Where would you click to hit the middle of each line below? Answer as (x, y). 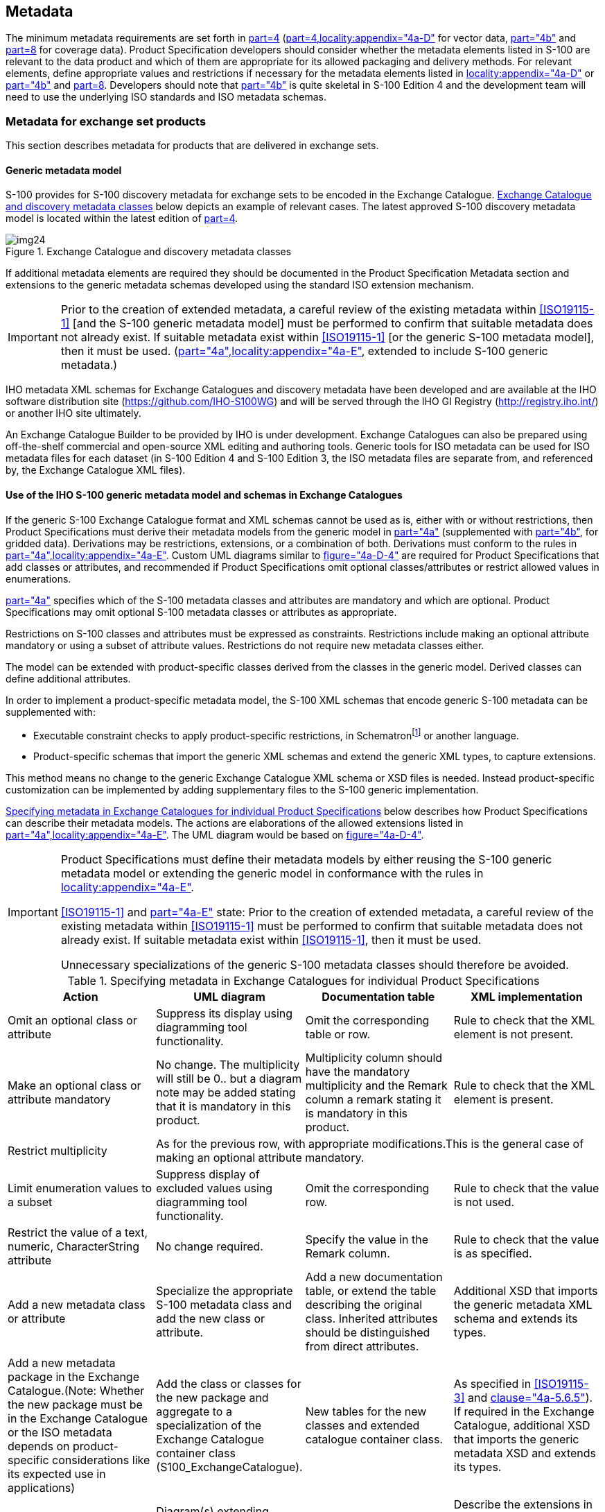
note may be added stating (226, 1093)
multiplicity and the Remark (376, 1086)
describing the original (364, 1305)
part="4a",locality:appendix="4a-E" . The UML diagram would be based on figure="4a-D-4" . (215, 835)
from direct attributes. (362, 1347)
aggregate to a (194, 1412)
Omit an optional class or (72, 1021)
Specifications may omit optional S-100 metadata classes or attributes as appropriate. (201, 612)
